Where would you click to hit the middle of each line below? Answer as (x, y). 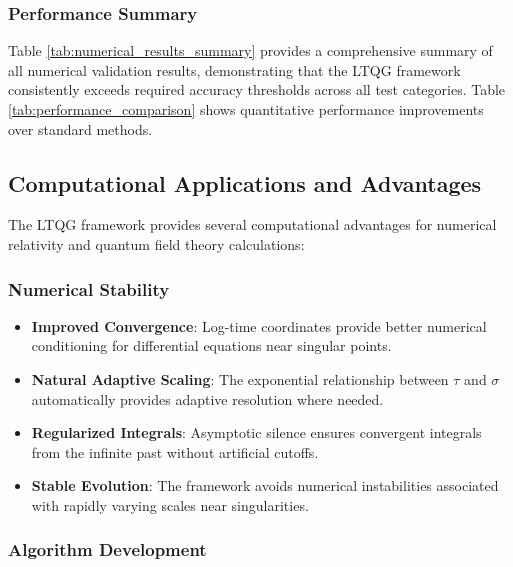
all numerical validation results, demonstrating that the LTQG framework (234, 69)
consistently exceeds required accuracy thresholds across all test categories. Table (257, 89)
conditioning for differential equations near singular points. (211, 345)
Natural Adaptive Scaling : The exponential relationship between (240, 378)
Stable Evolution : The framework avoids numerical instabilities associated (265, 485)
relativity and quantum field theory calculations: (156, 243)
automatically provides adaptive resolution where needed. (207, 398)
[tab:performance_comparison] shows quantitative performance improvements (246, 109)
